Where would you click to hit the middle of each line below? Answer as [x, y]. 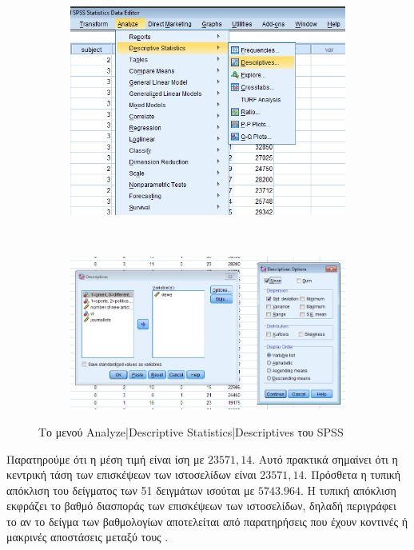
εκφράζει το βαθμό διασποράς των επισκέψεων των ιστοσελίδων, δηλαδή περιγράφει [201, 506]
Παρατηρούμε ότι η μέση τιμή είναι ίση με [105, 458]
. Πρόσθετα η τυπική [352, 474]
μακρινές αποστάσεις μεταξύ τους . [88, 537]
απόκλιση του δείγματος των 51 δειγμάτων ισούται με [131, 490]
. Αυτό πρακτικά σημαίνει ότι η [325, 458]
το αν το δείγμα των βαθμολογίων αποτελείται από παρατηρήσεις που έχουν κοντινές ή [207, 521]
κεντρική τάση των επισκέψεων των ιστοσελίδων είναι [131, 474]
